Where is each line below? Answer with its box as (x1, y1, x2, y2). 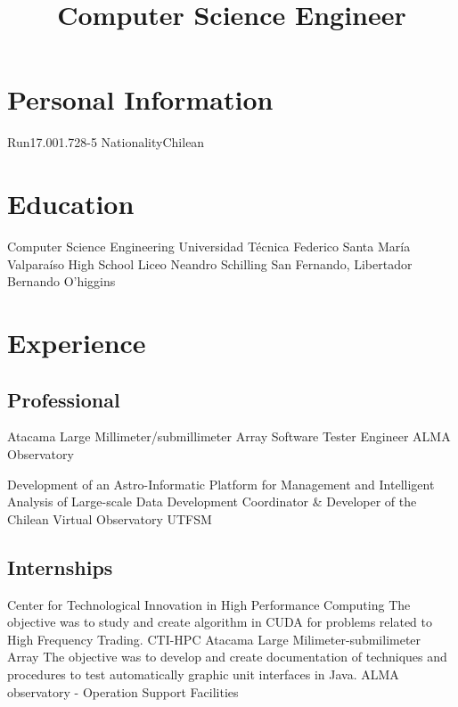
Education (7, 185, 135, 222)
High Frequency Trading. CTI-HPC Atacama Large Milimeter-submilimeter (7, 629, 421, 648)
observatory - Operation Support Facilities (7, 682, 239, 701)
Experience (7, 325, 146, 360)
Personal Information (7, 81, 274, 118)
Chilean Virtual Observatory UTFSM (7, 509, 212, 528)
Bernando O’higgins (7, 272, 116, 291)
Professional (7, 385, 120, 413)
